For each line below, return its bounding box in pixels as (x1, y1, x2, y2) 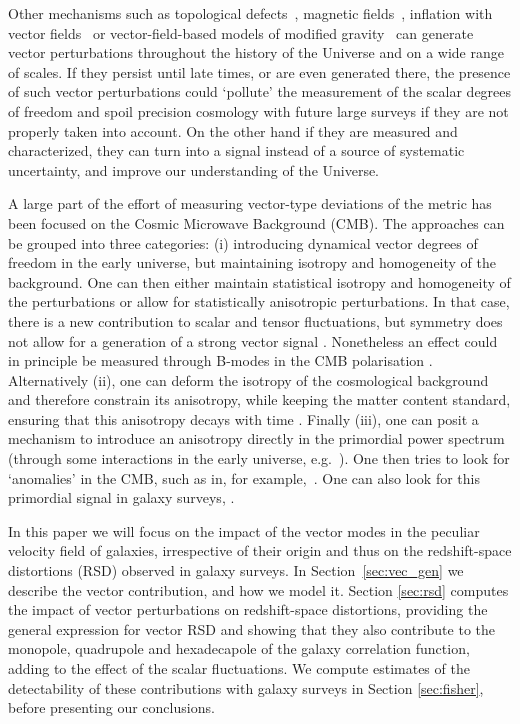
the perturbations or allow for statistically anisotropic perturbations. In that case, (8, 291, 510, 312)
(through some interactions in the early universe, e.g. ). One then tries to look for (8, 448, 510, 469)
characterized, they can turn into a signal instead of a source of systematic (8, 140, 465, 161)
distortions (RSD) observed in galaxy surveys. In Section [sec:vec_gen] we (8, 560, 464, 581)
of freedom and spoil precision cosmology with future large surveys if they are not (8, 100, 509, 121)
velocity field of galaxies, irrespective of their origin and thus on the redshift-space (8, 540, 512, 561)
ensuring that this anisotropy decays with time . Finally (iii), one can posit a (8, 408, 479, 429)
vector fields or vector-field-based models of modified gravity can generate (8, 22, 474, 43)
